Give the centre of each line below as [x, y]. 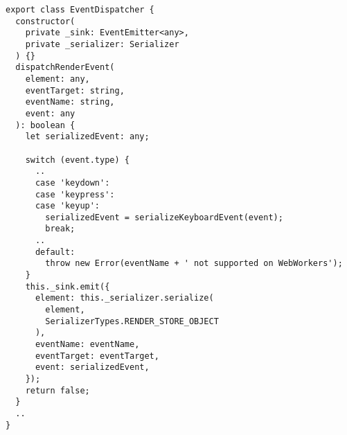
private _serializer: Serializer [102, 44]
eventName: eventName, [87, 345]
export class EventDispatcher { [80, 10]
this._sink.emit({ [68, 286]
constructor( [45, 21]
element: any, [57, 79]
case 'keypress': [75, 194]
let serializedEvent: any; [87, 137]
